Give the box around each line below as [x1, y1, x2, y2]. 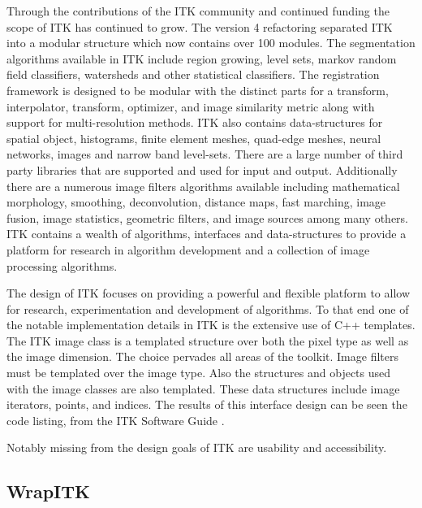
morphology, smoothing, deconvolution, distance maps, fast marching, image [6, 193, 386, 211]
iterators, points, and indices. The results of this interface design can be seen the [6, 396, 407, 413]
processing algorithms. [6, 257, 118, 274]
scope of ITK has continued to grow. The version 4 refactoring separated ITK [6, 18, 393, 35]
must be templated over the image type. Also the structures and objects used [6, 364, 391, 381]
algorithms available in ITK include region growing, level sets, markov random [6, 50, 397, 67]
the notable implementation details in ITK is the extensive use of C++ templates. [6, 316, 416, 333]
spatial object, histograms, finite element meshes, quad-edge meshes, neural [6, 129, 381, 146]
